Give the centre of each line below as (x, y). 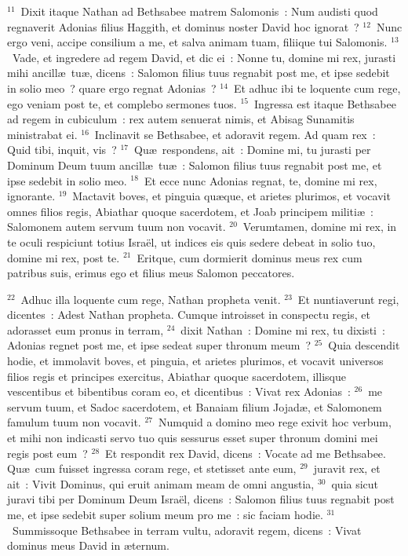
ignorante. (31, 196)
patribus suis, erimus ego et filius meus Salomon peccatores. (151, 273)
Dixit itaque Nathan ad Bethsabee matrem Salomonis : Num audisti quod (199, 11)
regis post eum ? (47, 453)
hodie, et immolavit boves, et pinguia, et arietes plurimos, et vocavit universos (195, 361)
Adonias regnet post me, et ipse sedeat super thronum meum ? (159, 345)
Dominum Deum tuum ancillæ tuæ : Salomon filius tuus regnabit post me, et (195, 165)
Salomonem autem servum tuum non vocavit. (117, 227)
